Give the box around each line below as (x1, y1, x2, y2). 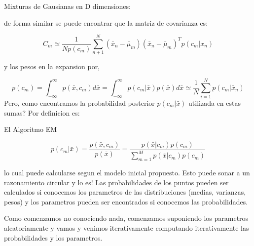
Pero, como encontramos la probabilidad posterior (4, 98, 155, 108)
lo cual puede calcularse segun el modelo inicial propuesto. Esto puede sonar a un (4, 167, 250, 178)
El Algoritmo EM (4, 124, 57, 134)
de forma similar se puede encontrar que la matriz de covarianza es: (4, 17, 208, 28)
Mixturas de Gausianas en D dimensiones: (4, 1, 131, 11)
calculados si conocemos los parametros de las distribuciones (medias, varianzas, (4, 187, 246, 197)
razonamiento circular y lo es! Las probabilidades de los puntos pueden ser (4, 177, 229, 187)
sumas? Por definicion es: (4, 107, 80, 118)
